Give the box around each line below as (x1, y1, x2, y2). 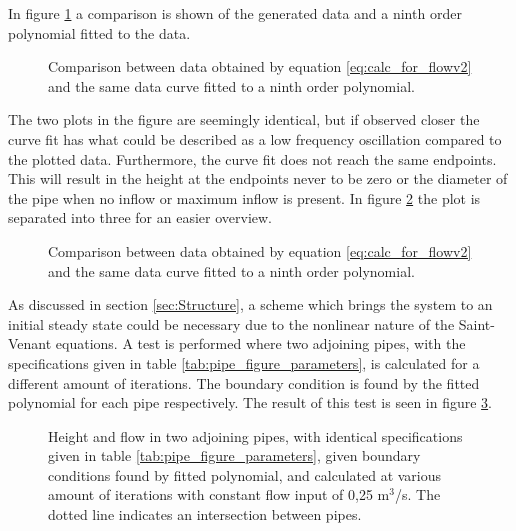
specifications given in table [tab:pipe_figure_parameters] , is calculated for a (8, 352, 480, 373)
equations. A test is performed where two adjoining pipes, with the (55, 333, 466, 354)
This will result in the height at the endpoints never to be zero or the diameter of (8, 168, 508, 189)
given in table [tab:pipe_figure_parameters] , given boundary (48, 445, 421, 466)
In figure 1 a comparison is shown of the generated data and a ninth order (8, 3, 462, 23)
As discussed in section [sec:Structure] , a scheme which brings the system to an (8, 294, 493, 315)
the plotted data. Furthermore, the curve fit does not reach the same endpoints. (8, 148, 497, 169)
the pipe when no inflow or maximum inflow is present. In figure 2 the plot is (8, 187, 481, 208)
